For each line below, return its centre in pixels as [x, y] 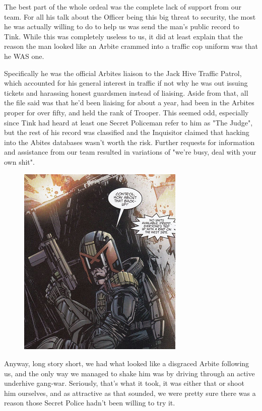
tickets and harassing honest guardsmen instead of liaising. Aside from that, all [126, 92]
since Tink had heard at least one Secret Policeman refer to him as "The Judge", [128, 122]
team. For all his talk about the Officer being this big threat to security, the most [130, 16]
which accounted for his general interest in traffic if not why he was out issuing [126, 83]
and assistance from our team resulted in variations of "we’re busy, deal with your [130, 152]
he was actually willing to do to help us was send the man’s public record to [122, 26]
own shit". [19, 161]
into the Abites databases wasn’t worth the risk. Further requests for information [129, 142]
